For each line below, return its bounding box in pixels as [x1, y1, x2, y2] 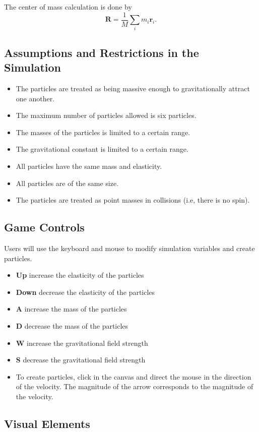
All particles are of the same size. [16, 177, 119, 188]
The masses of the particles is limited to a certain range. [16, 127, 190, 137]
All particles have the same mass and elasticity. [16, 160, 162, 171]
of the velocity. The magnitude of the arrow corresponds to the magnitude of [16, 381, 253, 392]
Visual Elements [4, 415, 90, 431]
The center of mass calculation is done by [4, 2, 132, 12]
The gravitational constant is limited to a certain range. [16, 144, 188, 154]
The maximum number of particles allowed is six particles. [16, 110, 197, 120]
